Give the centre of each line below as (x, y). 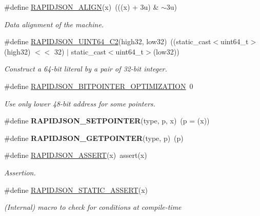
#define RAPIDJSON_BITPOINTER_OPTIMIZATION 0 (99, 86)
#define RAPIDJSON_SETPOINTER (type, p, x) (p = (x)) (107, 121)
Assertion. (20, 172)
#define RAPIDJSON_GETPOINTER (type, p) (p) (94, 138)
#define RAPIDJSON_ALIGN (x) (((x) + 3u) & (82, 7)
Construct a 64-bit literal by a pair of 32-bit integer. (86, 69)
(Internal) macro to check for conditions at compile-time (93, 207)
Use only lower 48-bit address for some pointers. (80, 103)
